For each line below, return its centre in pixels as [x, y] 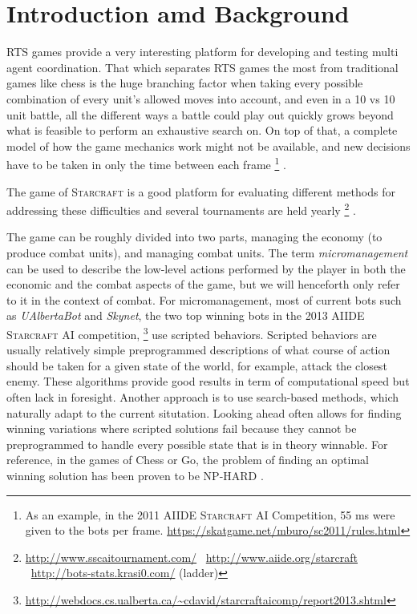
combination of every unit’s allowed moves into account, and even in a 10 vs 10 [201, 98]
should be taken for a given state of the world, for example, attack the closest [197, 365]
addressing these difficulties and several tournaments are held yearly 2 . [181, 209]
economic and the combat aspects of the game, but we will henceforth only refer [203, 284]
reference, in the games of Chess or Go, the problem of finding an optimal [188, 460]
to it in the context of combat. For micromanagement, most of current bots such [204, 299]
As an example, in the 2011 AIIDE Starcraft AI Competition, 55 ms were [210, 514]
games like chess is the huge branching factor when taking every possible [185, 83]
